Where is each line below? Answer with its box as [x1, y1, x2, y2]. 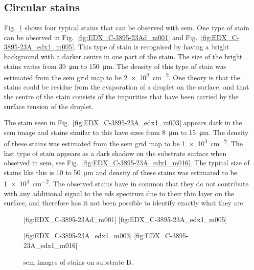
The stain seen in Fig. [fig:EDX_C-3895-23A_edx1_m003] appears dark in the [4, 117, 242, 128]
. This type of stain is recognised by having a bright [74, 42, 230, 52]
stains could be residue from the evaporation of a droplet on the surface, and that [4, 82, 249, 92]
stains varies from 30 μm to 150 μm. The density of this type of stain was [4, 61, 227, 71]
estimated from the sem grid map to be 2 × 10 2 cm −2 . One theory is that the [4, 71, 240, 82]
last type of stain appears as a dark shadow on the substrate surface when [4, 148, 227, 158]
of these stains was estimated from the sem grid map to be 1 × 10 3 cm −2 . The [4, 137, 243, 149]
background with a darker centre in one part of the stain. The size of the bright [4, 51, 243, 61]
